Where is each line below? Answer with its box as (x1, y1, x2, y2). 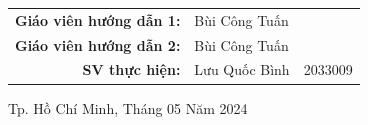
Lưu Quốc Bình (194, 59, 290, 80)
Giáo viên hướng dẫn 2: (15, 34, 181, 55)
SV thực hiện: (82, 59, 181, 80)
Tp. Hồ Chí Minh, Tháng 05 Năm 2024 (8, 97, 248, 118)
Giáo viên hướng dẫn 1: (15, 9, 181, 30)
